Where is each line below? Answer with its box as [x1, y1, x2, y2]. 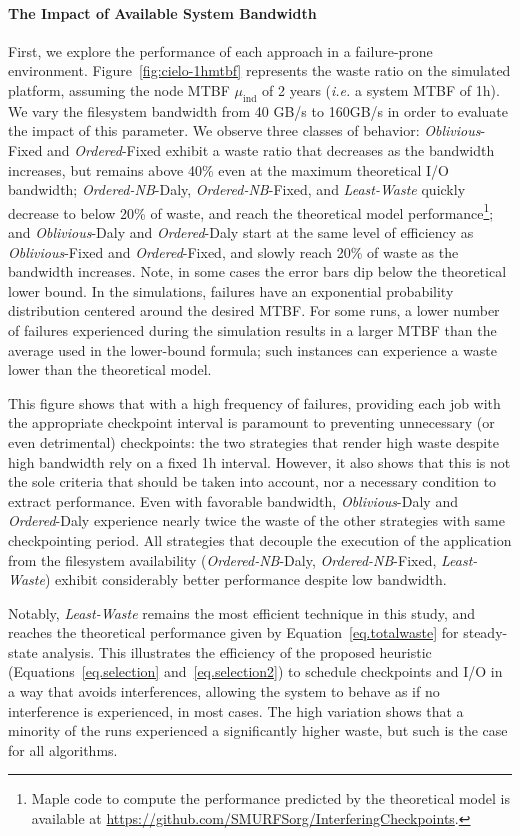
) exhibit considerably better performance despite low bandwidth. [44, 569, 447, 590]
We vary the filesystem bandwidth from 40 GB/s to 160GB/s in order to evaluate [8, 100, 508, 121]
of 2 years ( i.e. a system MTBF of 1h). [262, 79, 500, 100]
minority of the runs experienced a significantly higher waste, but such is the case [8, 720, 508, 741]
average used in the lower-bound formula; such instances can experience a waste [8, 339, 497, 360]
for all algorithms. [8, 739, 118, 760]
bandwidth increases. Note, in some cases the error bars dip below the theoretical [8, 261, 507, 282]
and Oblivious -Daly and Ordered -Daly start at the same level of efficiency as [8, 222, 474, 242]
